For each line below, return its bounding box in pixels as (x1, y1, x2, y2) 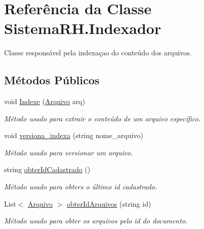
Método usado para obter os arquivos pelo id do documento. (4, 215, 188, 226)
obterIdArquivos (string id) (67, 198, 151, 209)
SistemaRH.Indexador (4, 18, 161, 39)
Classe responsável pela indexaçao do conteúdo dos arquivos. (4, 47, 192, 58)
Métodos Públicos (4, 72, 100, 88)
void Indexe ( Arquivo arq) (4, 96, 85, 107)
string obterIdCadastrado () (4, 164, 91, 175)
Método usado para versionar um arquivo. (4, 147, 133, 157)
